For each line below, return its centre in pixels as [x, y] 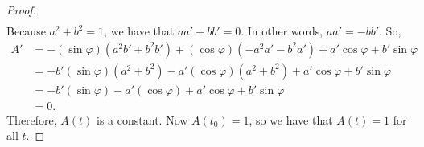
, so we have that [291, 119]
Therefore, [32, 119]
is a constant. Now [142, 119]
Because [26, 31]
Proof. [21, 10]
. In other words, [282, 31]
